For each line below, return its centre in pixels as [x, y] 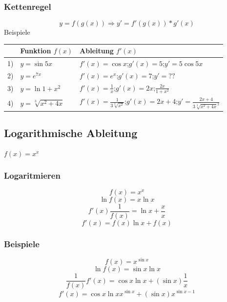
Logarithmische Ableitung [71, 133]
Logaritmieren [32, 175]
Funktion [36, 51]
